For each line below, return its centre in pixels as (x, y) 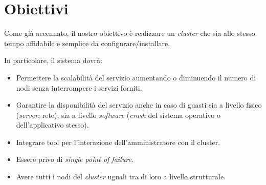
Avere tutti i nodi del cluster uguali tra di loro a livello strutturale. (121, 177)
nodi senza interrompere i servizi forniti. (79, 87)
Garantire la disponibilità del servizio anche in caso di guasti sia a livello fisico (139, 105)
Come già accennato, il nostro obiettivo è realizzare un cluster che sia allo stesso (130, 33)
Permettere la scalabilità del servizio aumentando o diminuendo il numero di (136, 77)
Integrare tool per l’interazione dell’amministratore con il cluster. (118, 142)
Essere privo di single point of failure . (75, 159)
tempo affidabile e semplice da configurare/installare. (87, 43)
